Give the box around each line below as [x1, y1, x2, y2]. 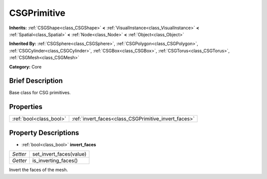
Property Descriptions [9, 128, 79, 137]
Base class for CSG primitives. [9, 90, 71, 96]
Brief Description [9, 77, 63, 85]
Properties [9, 103, 43, 111]
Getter [12, 157, 27, 164]
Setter [12, 151, 27, 158]
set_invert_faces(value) [32, 151, 87, 158]
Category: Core [9, 63, 42, 69]
